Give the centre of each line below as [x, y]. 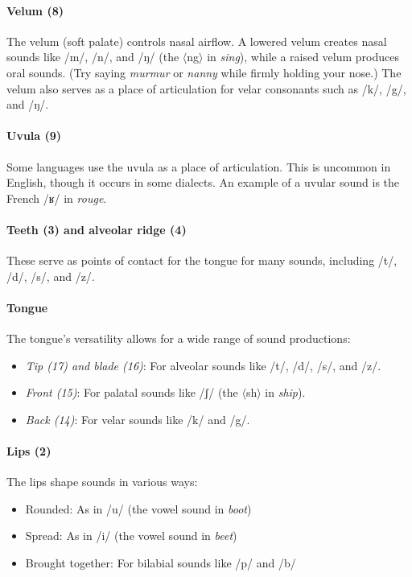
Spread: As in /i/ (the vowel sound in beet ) [131, 536]
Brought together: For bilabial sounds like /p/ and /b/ [161, 563]
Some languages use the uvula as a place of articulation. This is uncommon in [199, 166]
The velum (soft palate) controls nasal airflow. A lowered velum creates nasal [197, 41]
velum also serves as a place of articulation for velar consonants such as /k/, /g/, [206, 88]
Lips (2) [29, 451]
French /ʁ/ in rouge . [57, 198]
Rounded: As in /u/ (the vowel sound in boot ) [138, 508]
